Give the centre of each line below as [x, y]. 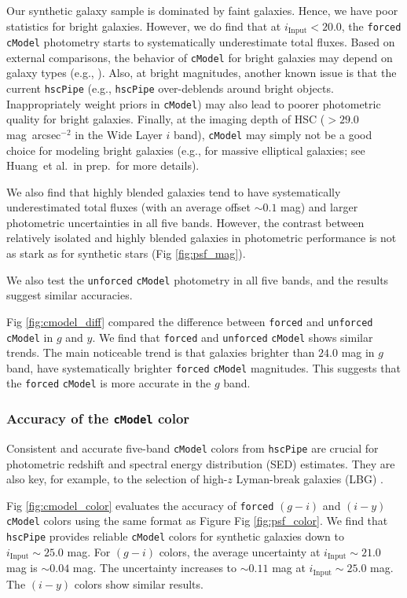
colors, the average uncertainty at [240, 551]
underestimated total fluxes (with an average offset [129, 207]
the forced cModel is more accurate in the [109, 383]
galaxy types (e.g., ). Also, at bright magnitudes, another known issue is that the [202, 73]
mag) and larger [319, 207]
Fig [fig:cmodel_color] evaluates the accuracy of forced [140, 505]
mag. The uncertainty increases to [155, 568]
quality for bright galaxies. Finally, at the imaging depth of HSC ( [166, 119]
